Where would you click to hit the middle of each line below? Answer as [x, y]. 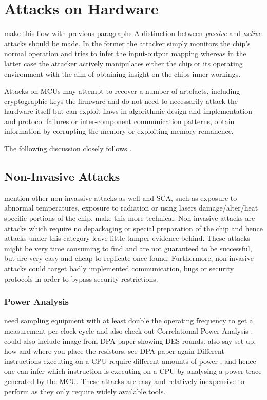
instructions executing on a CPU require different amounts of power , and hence [130, 361]
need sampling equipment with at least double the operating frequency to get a [129, 320]
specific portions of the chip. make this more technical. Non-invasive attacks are [130, 218]
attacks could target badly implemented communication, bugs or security [119, 268]
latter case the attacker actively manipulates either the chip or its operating [123, 63]
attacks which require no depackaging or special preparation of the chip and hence [133, 228]
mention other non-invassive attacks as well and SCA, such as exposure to [121, 197]
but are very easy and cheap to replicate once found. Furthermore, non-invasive [129, 258]
